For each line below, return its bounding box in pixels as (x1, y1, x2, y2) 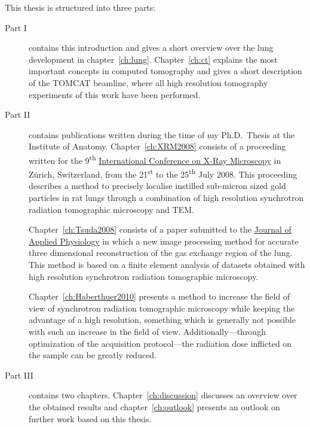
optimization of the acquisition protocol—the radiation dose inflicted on (29, 337, 292, 349)
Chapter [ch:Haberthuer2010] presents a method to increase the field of (29, 290, 290, 303)
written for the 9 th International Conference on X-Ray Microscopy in (29, 152, 281, 166)
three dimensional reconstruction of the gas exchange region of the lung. (29, 246, 293, 259)
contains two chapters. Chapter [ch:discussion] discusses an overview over (29, 389, 297, 401)
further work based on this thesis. (29, 412, 152, 425)
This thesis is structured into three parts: (5, 1, 156, 13)
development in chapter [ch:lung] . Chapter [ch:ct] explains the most (29, 53, 278, 65)
